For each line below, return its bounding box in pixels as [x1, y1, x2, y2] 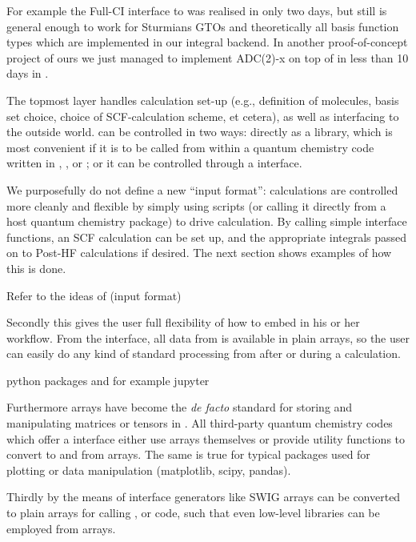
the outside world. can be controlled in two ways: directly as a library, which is [6, 123, 393, 140]
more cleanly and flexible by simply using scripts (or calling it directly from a [6, 197, 386, 214]
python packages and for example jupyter [6, 371, 210, 388]
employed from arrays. [6, 520, 116, 536]
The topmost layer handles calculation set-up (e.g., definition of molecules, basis [6, 91, 399, 108]
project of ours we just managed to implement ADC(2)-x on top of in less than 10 [6, 49, 409, 66]
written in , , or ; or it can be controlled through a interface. [6, 155, 302, 171]
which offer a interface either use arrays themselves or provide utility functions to [6, 430, 406, 447]
